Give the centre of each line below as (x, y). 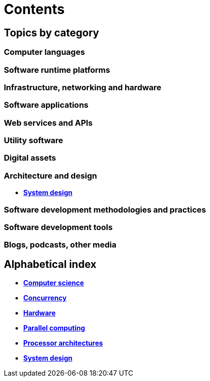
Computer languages (45, 52)
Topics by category (52, 33)
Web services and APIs (48, 123)
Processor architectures (63, 343)
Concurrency (45, 298)
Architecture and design (51, 175)
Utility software (34, 141)
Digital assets (30, 158)
